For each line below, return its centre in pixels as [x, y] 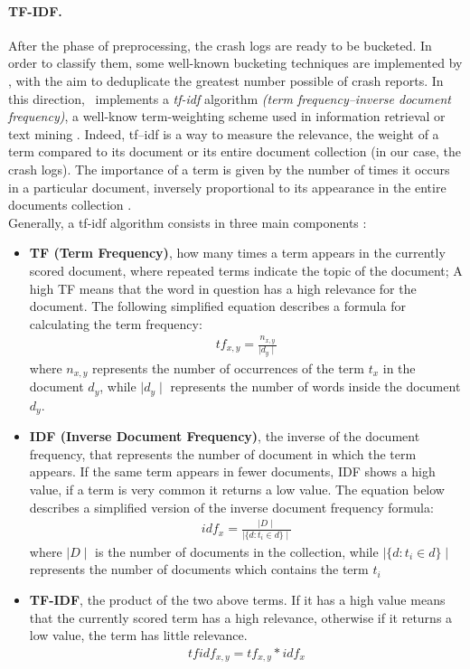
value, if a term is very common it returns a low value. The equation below [237, 489]
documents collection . [70, 205]
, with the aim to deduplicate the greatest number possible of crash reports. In [226, 80]
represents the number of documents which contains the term [199, 569]
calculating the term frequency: [116, 323]
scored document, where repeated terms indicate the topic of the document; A [246, 270]
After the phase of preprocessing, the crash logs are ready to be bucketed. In [220, 45]
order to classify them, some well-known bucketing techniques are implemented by [235, 63]
